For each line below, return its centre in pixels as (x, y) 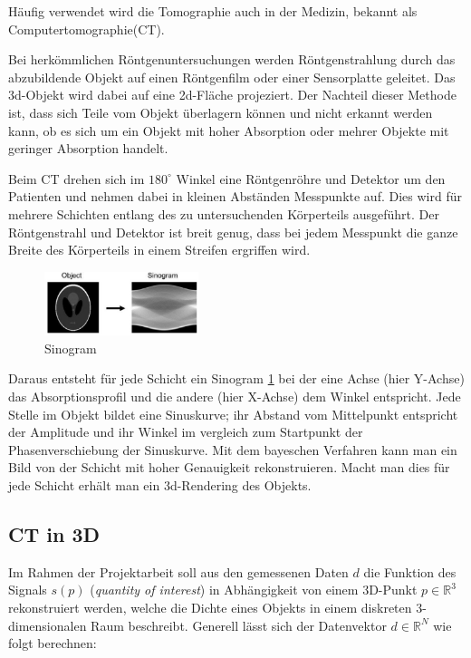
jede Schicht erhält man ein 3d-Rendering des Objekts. (160, 485)
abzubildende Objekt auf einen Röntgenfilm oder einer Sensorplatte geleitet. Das (232, 77)
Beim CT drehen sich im (77, 178)
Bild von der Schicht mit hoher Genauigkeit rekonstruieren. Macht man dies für (229, 467)
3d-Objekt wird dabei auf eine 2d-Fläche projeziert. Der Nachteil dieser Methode (232, 95)
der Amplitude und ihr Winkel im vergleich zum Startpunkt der (186, 432)
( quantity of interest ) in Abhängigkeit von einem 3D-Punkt (254, 590)
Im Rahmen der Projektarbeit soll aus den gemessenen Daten (178, 571)
